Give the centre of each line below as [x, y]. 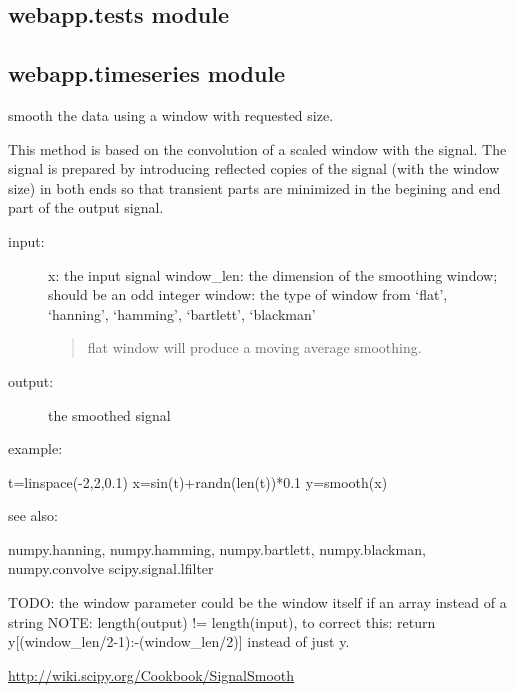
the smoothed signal [109, 414]
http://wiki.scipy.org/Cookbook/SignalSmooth [151, 674]
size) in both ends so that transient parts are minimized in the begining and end [254, 187]
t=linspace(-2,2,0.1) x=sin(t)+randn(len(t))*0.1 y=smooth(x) [198, 481]
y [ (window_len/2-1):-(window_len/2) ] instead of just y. [179, 641]
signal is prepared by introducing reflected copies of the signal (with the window [254, 168]
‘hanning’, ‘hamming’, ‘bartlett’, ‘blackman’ [182, 313]
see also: [33, 515]
